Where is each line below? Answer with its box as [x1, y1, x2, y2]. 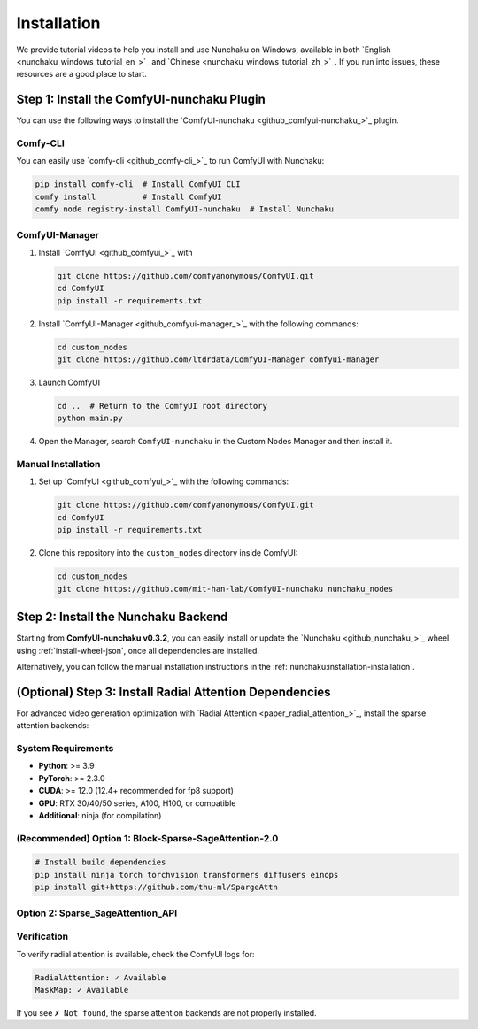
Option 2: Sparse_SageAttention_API [16, 907, 178, 919]
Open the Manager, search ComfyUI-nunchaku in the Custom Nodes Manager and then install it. [38, 436, 393, 447]
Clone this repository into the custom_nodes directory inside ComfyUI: [38, 548, 298, 558]
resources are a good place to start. [16, 69, 148, 80]
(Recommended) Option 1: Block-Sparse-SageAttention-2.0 [16, 832, 279, 844]
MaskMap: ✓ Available [35, 985, 129, 994]
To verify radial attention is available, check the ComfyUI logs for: [16, 948, 256, 959]
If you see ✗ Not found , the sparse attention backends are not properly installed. [16, 1007, 318, 1017]
